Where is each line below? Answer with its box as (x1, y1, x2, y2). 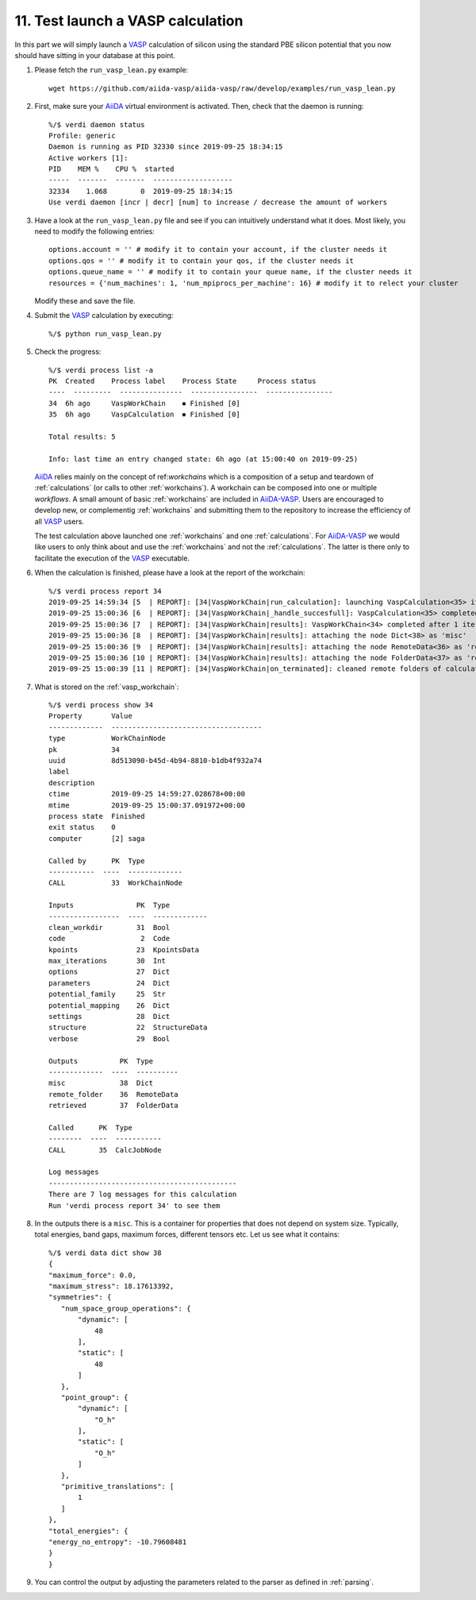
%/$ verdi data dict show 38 (48, 1248, 162, 1257)
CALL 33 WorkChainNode (48, 878, 182, 888)
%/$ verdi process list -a (48, 366, 154, 374)
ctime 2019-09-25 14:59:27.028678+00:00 (48, 789, 246, 799)
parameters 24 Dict (48, 978, 171, 987)
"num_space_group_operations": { (60, 1304, 191, 1313)
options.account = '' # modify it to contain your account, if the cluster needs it (48, 245, 388, 254)
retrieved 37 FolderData (48, 1101, 178, 1110)
